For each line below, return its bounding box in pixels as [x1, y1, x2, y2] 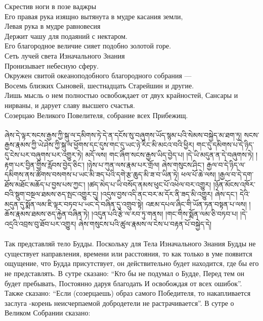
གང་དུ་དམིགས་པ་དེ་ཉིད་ [196, 139, 254, 150]
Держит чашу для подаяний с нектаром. [5, 30, 127, 41]
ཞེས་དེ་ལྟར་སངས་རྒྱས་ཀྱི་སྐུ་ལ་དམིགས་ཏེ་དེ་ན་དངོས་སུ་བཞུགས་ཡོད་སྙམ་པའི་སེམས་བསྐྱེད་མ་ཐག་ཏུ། [5, 129, 242, 140]
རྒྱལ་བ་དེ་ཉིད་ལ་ [206, 159, 246, 170]
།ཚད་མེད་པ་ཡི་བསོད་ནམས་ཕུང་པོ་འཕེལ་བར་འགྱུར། [87, 179, 211, 189]
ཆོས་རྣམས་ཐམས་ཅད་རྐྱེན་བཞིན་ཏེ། [5, 208, 90, 219]
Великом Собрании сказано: [5, 307, 91, 318]
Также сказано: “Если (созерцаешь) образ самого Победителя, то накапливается [5, 288, 251, 298]
